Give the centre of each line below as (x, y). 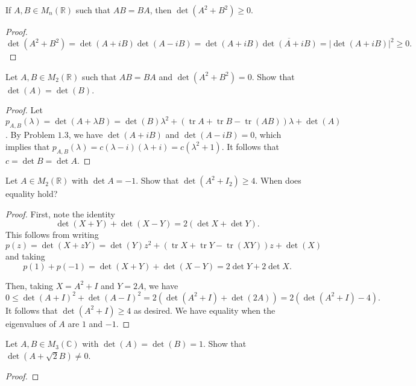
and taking (25, 256)
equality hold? (32, 194)
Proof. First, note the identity (60, 213)
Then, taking (29, 285)
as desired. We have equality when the (204, 310)
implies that (28, 146)
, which (268, 135)
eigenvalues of (31, 323)
